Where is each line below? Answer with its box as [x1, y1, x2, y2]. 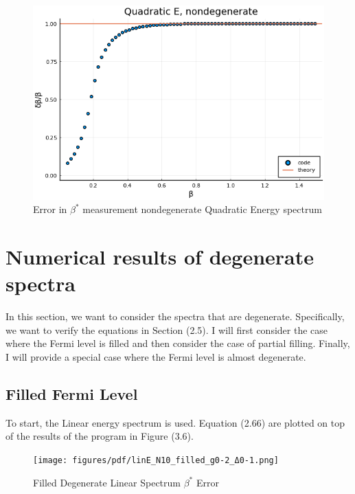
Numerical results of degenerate [5, 243, 314, 271]
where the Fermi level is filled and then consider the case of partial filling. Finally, [5, 336, 350, 350]
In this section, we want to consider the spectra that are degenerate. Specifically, [5, 309, 345, 324]
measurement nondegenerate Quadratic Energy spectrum [82, 202, 322, 216]
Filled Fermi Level [5, 383, 138, 404]
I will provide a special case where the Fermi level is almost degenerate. [5, 349, 306, 363]
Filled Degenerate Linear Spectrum [33, 475, 181, 489]
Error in [33, 202, 67, 216]
